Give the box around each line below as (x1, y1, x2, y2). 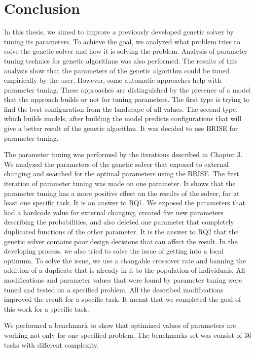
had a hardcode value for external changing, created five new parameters (4, 207, 223, 217)
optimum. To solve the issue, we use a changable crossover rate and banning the (4, 255, 246, 265)
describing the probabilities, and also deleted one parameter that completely (4, 217, 234, 227)
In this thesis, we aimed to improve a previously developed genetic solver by (4, 27, 234, 37)
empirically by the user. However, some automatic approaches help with (4, 75, 221, 85)
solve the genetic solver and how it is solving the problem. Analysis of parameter (4, 46, 248, 56)
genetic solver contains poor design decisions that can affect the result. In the (4, 236, 238, 246)
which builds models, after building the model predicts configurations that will (4, 113, 242, 124)
